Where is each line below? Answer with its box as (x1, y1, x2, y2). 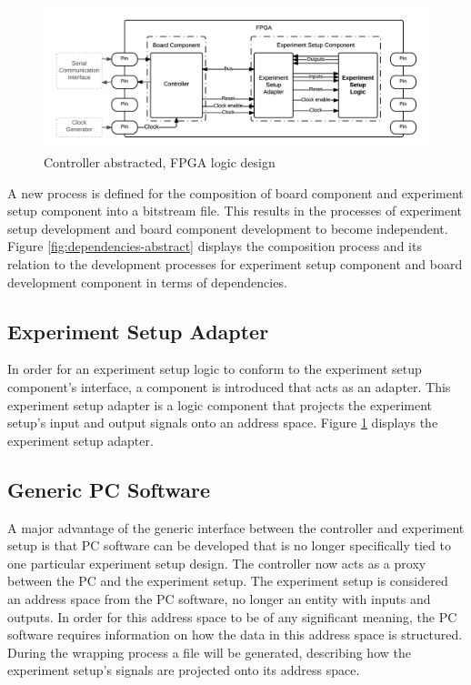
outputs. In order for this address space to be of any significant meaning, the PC (7, 607, 457, 626)
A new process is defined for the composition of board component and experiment (7, 183, 464, 202)
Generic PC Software (7, 475, 211, 503)
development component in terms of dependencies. (7, 272, 287, 291)
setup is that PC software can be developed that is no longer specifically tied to (7, 536, 451, 555)
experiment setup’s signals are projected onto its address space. (7, 660, 360, 680)
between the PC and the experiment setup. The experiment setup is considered (7, 571, 448, 590)
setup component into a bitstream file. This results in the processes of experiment (7, 201, 463, 220)
